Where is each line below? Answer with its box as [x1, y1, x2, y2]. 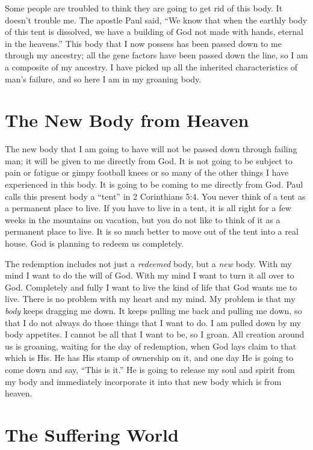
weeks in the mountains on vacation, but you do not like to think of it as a [5, 213, 280, 226]
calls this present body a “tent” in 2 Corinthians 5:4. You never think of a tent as [5, 190, 306, 202]
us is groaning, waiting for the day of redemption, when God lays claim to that [5, 339, 297, 352]
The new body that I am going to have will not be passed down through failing [5, 143, 297, 155]
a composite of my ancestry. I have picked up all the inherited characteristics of [5, 60, 298, 73]
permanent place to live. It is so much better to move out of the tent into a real [5, 225, 299, 238]
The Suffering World [5, 422, 179, 446]
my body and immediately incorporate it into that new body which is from [5, 375, 282, 387]
